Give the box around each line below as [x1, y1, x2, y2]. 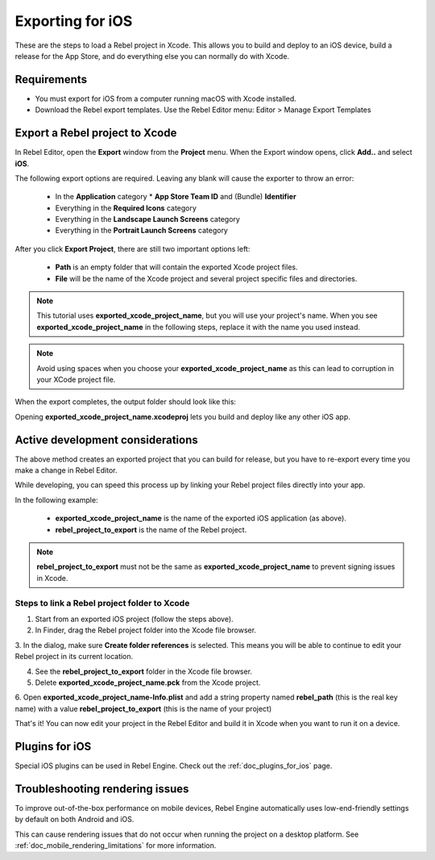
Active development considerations [14, 432, 198, 447]
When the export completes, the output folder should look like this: [14, 397, 237, 407]
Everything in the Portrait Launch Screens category [55, 226, 229, 236]
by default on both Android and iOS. [14, 815, 135, 825]
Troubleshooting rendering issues [14, 782, 189, 795]
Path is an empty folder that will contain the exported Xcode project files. [55, 262, 298, 272]
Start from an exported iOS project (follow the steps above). [35, 614, 234, 624]
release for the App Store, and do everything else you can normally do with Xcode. [14, 51, 290, 61]
